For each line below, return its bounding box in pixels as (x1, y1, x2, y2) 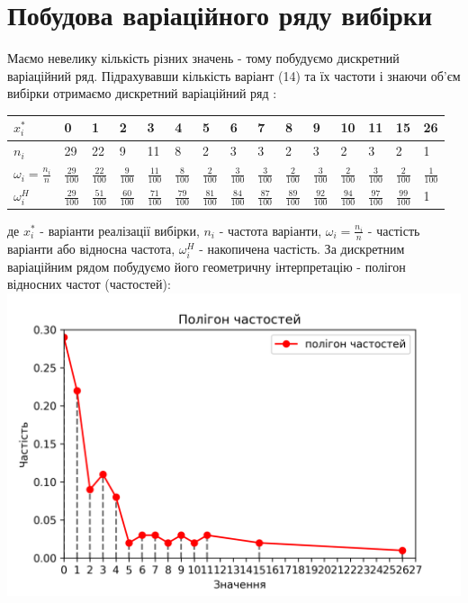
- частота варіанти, (219, 220, 322, 239)
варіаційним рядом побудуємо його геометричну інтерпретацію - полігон (7, 256, 406, 275)
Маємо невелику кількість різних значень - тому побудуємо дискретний (7, 49, 400, 67)
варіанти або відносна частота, (7, 238, 175, 257)
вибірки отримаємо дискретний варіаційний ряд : (7, 84, 277, 103)
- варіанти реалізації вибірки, (40, 220, 200, 239)
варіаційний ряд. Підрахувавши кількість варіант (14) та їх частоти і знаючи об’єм (7, 66, 461, 85)
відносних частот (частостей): (7, 274, 171, 293)
